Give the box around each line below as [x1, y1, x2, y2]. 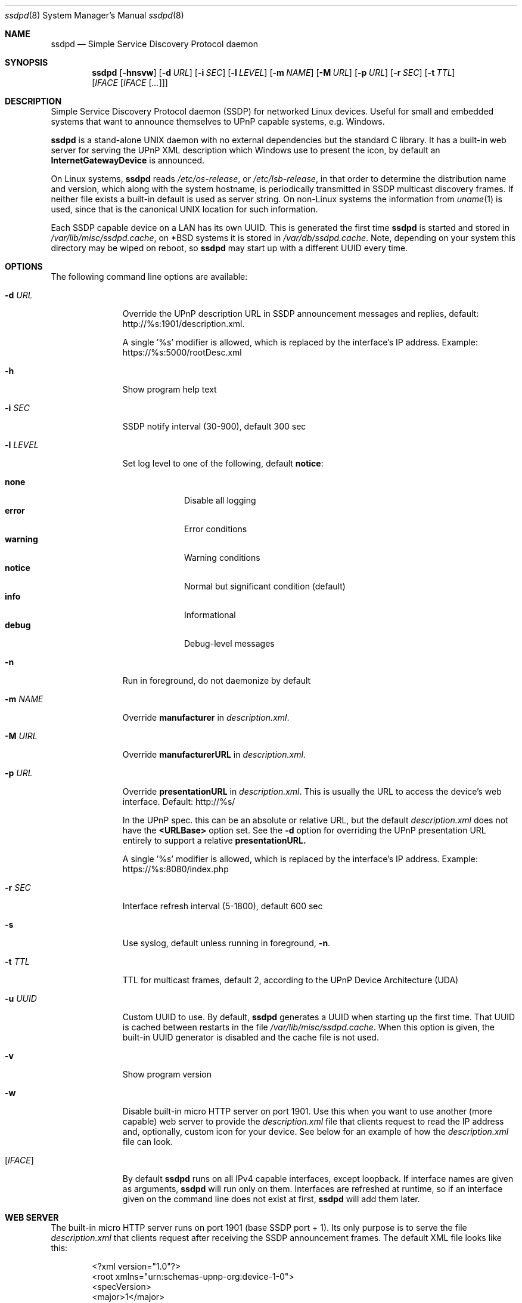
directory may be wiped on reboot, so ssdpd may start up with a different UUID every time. [51, 243, 408, 253]
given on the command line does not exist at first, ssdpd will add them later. [122, 1194, 420, 1204]
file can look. [122, 1137, 173, 1147]
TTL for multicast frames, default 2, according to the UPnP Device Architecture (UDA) [122, 975, 459, 985]
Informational [184, 610, 236, 620]
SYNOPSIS [5, 57, 48, 67]
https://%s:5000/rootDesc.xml [122, 347, 242, 357]
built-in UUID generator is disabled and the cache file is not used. [122, 1032, 379, 1042]
